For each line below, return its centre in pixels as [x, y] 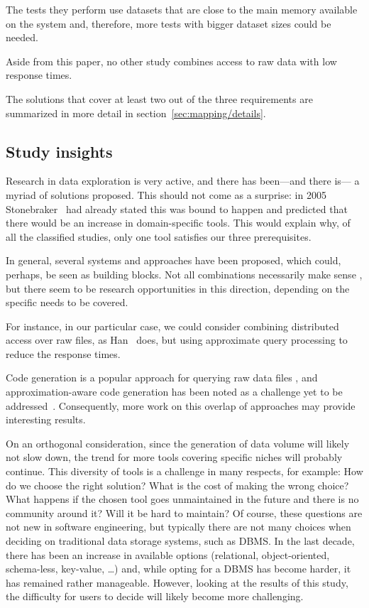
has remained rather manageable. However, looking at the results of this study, [177, 582]
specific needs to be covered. [67, 302]
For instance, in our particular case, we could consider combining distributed [172, 326]
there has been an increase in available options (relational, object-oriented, [168, 554]
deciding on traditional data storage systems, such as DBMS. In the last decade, [180, 541]
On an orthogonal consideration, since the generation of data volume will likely [178, 443]
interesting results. [46, 419]
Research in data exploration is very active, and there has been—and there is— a [183, 181]
